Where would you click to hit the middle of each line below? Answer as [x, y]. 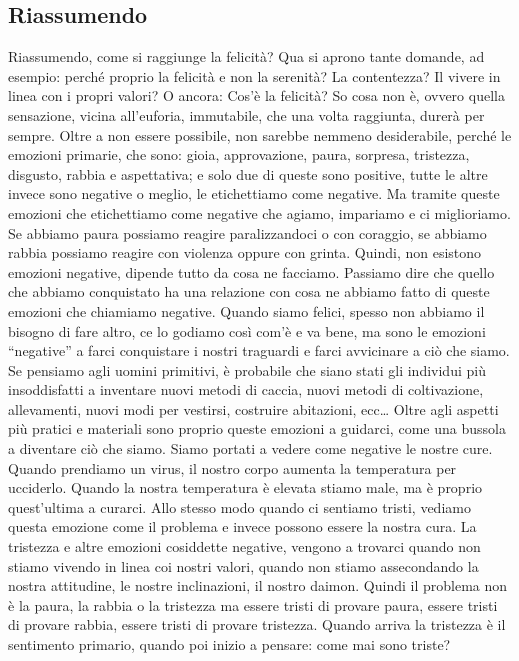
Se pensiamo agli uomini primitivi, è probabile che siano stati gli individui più [247, 369]
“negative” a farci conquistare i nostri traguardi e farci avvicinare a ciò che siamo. [259, 350]
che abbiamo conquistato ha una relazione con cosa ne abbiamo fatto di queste [249, 291]
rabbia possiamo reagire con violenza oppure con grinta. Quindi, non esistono [245, 252]
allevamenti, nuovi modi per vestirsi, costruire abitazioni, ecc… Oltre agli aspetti [253, 408]
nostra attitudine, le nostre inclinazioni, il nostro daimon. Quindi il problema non [258, 585]
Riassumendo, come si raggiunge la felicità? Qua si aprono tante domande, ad [246, 56]
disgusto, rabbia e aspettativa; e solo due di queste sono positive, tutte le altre [248, 173]
